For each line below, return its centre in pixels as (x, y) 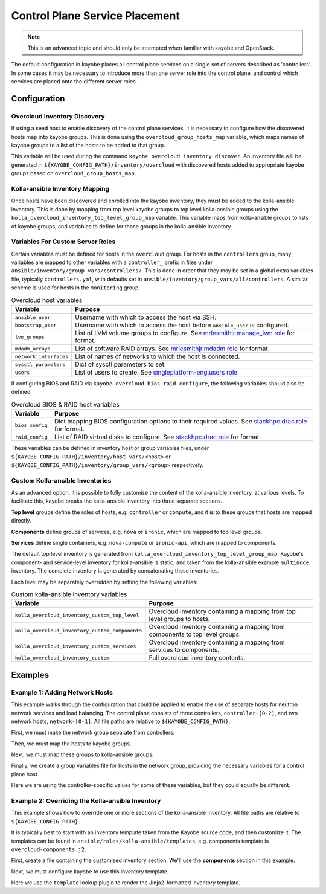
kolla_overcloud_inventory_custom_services (75, 646)
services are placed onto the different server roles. (74, 82)
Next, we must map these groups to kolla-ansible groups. (82, 754)
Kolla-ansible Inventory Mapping (60, 188)
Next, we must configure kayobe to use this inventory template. (90, 871)
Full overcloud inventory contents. (197, 658)
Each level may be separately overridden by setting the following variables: (104, 582)
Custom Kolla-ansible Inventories (61, 480)
